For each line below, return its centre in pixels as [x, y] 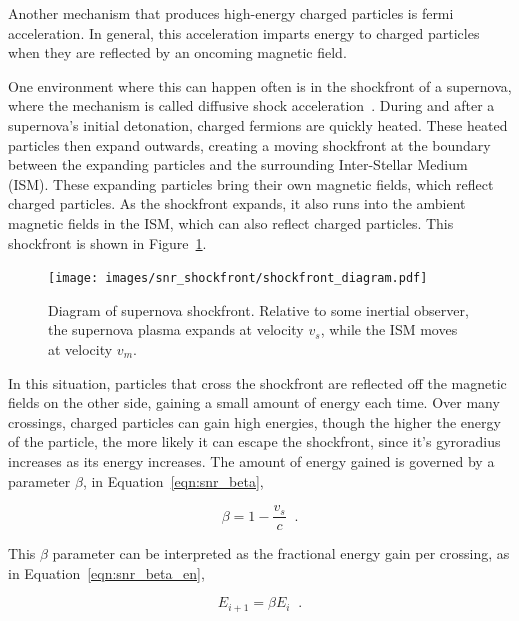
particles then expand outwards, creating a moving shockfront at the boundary [249, 144]
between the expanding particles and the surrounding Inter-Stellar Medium [238, 164]
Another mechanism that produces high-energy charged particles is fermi [231, 13]
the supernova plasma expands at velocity [176, 329]
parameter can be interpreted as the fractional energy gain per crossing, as [281, 553]
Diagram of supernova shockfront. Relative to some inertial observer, [258, 309]
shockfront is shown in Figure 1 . [107, 242]
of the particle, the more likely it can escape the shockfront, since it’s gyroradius [254, 441]
